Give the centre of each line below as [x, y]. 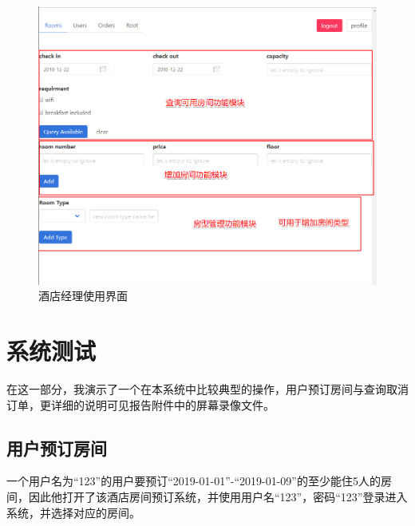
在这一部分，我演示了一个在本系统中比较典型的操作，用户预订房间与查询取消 [207, 388]
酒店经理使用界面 [83, 296]
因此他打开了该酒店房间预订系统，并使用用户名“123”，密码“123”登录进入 [218, 496]
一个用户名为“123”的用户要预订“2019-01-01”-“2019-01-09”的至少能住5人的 [194, 481]
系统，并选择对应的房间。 [73, 512]
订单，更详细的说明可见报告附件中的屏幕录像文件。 [140, 404]
